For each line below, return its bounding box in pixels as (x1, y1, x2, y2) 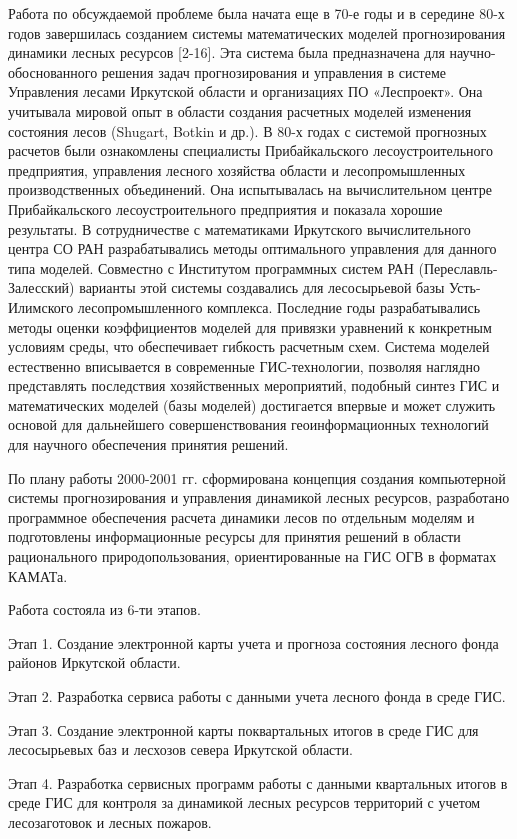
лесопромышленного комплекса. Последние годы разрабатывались (77, 296, 481, 317)
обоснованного (8, 61, 98, 82)
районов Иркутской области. (8, 652, 181, 673)
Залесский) (8, 277, 75, 298)
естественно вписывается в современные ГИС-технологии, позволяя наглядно (8, 355, 481, 376)
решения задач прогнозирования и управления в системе (101, 61, 447, 82)
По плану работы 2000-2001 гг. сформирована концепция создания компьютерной (8, 467, 506, 488)
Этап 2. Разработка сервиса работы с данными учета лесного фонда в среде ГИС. (8, 686, 506, 706)
